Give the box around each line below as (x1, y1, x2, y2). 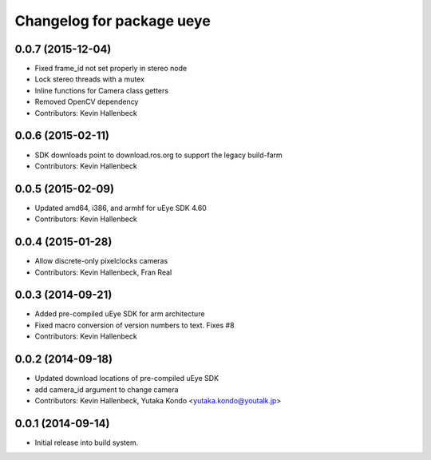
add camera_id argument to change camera (34, 384, 179, 395)
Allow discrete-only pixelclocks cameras (34, 256, 168, 266)
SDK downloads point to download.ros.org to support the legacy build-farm (34, 150, 283, 160)
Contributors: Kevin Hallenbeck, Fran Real (34, 268, 172, 277)
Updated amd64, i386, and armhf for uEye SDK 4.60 (34, 203, 207, 212)
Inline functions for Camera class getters (34, 85, 169, 95)
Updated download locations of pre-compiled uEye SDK (34, 374, 219, 383)
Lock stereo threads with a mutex (34, 74, 145, 84)
